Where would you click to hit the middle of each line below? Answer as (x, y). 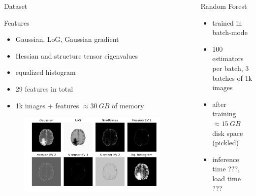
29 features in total (44, 88)
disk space (228, 133)
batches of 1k (232, 78)
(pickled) (225, 143)
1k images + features (47, 105)
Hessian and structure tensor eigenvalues (77, 55)
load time (226, 178)
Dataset (16, 6)
